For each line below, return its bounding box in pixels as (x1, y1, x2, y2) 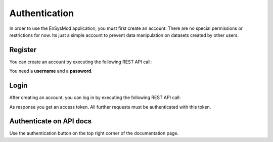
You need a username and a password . (9, 68, 93, 74)
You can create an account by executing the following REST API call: (9, 59, 152, 65)
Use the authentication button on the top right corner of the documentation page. (9, 130, 179, 136)
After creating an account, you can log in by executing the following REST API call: (9, 94, 181, 101)
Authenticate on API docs (9, 117, 92, 126)
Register (9, 45, 37, 54)
